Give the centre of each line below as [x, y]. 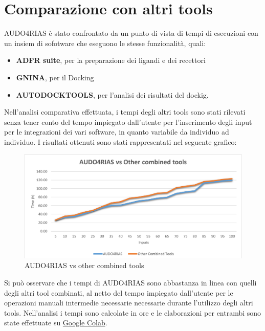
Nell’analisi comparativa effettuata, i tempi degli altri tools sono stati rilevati [125, 112]
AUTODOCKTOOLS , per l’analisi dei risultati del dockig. [112, 94]
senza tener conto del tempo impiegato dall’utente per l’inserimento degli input [128, 122]
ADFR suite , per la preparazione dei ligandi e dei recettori [111, 60]
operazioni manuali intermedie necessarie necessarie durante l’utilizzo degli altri [129, 303]
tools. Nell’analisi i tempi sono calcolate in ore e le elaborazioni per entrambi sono [133, 312]
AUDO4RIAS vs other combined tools [84, 265]
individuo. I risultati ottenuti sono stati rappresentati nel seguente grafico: [120, 141]
